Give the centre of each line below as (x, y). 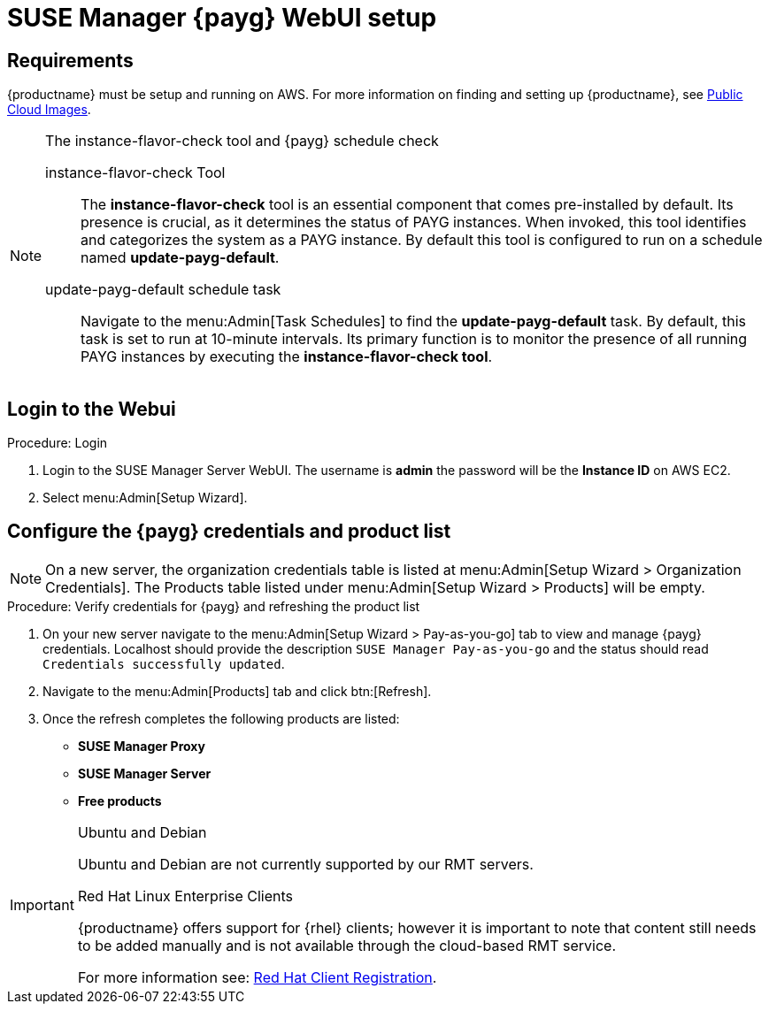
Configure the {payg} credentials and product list (229, 532)
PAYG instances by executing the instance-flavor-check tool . (287, 357)
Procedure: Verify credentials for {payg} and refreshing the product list (214, 606)
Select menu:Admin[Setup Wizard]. (145, 498)
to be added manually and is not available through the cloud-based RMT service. (347, 945)
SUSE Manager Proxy (142, 746)
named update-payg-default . (180, 258)
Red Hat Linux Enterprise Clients (185, 896)
